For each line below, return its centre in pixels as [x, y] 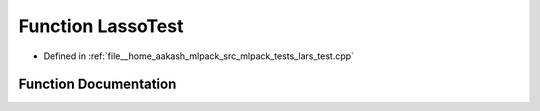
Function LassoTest [101, 26]
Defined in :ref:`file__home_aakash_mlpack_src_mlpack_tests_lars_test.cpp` [199, 56]
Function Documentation [97, 84]
